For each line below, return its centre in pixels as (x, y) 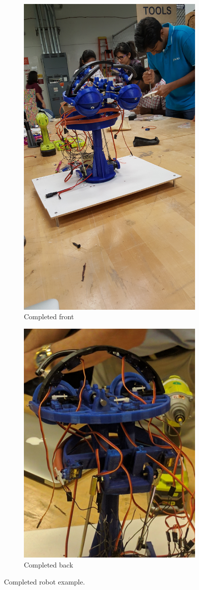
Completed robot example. (45, 581)
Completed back (49, 564)
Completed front (49, 316)
